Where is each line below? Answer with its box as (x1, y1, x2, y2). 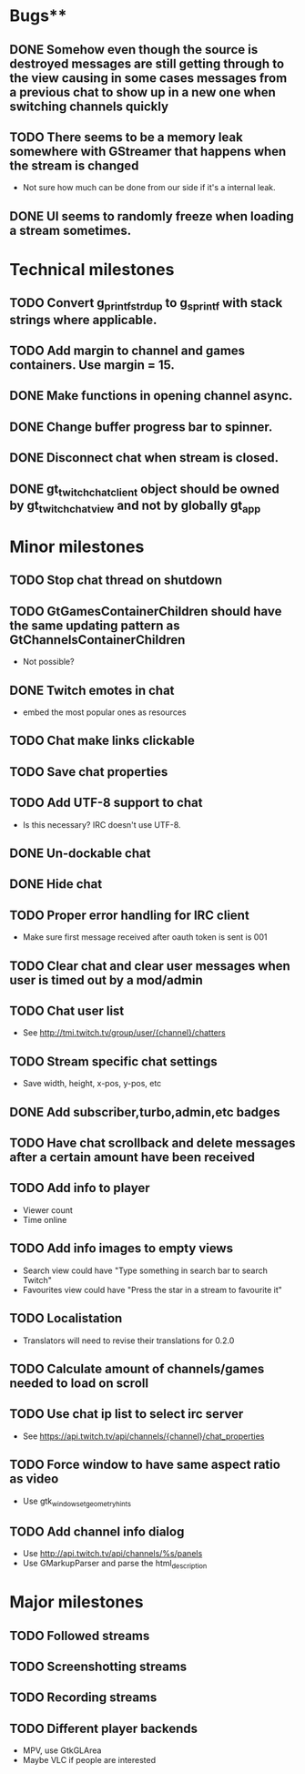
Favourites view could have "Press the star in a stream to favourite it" (22, 1284, 282, 1295)
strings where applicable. (9, 311, 158, 328)
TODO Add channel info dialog (9, 1524, 185, 1539)
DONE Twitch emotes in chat (9, 682, 175, 698)
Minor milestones (9, 536, 145, 557)
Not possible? (22, 657, 75, 668)
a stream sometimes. (9, 222, 132, 238)
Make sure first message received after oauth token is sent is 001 (22, 932, 268, 943)
